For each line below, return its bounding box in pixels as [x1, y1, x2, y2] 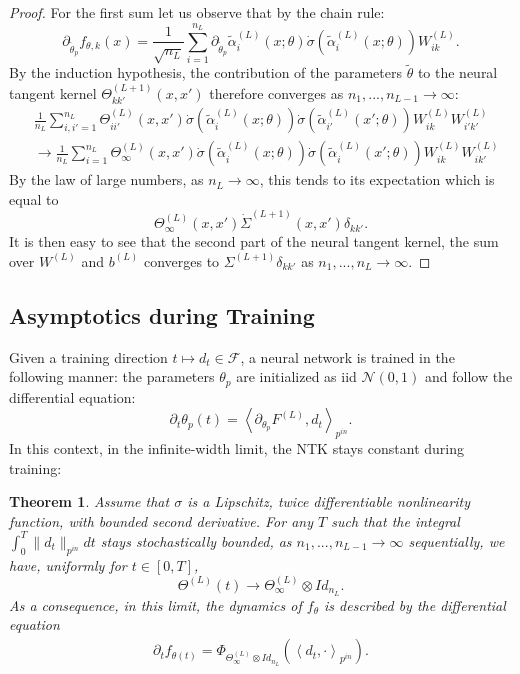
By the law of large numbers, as [9, 169, 204, 190]
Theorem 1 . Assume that [9, 491, 170, 512]
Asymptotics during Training [9, 299, 315, 330]
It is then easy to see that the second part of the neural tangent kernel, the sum [9, 231, 499, 252]
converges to [143, 250, 220, 271]
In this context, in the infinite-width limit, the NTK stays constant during [9, 437, 464, 458]
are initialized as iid [236, 366, 357, 387]
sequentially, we [408, 530, 505, 551]
